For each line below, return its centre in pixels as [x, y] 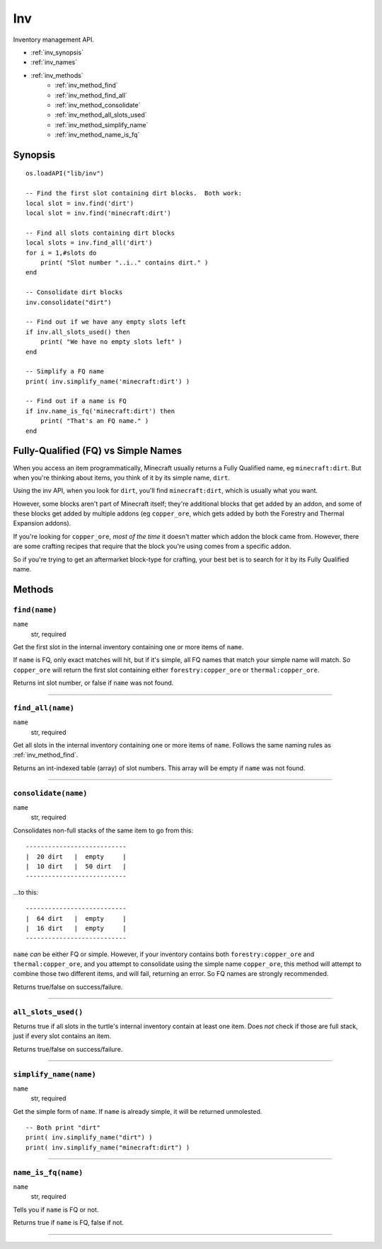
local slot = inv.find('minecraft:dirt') [98, 213]
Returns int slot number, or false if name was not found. [93, 683]
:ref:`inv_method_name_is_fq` [97, 135]
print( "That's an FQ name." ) [94, 421]
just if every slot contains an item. [62, 1036]
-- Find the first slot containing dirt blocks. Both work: [134, 193]
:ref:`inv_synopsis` [57, 52]
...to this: [26, 892]
